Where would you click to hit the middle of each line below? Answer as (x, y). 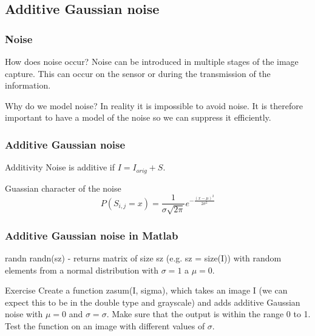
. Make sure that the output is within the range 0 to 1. (208, 314)
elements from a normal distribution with (82, 270)
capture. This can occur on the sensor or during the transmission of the (138, 73)
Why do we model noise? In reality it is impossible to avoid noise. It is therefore (154, 105)
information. (28, 85)
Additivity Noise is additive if (60, 167)
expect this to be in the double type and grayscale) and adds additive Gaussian (153, 302)
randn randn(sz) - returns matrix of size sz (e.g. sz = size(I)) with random (143, 257)
